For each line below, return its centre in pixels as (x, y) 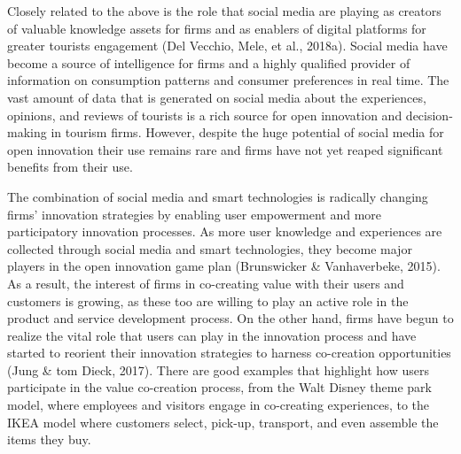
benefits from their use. (70, 167)
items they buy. (49, 439)
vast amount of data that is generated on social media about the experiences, (217, 97)
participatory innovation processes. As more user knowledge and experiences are (225, 231)
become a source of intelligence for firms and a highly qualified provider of (209, 62)
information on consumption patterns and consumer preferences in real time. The (228, 80)
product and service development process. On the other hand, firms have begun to (230, 318)
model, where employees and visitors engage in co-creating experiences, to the (219, 405)
